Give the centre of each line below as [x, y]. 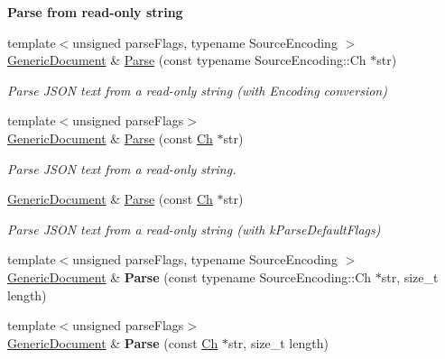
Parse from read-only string [95, 12]
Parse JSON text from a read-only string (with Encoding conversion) [197, 90]
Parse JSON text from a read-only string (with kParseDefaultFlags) [194, 229]
